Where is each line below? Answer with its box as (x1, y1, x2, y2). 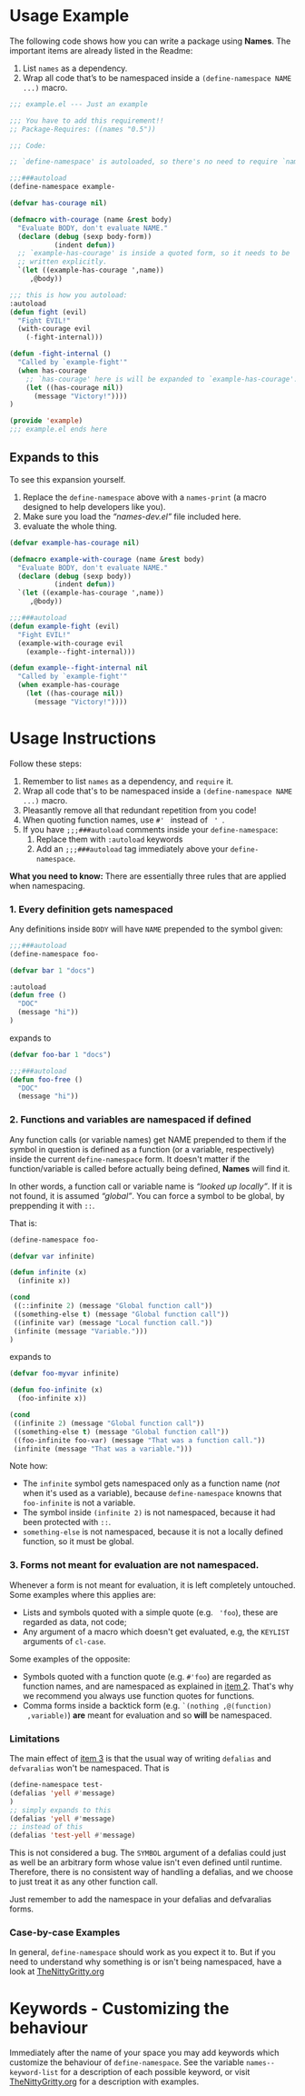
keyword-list (9, 2069, 59, 2078)
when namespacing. (9, 880, 85, 891)
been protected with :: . (22, 1517, 112, 1528)
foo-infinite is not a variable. (22, 1497, 136, 1509)
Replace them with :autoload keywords (35, 833, 183, 844)
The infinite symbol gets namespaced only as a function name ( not (22, 1478, 280, 1489)
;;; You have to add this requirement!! (9, 115, 165, 125)
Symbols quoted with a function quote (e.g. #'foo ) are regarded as (22, 1671, 272, 1682)
